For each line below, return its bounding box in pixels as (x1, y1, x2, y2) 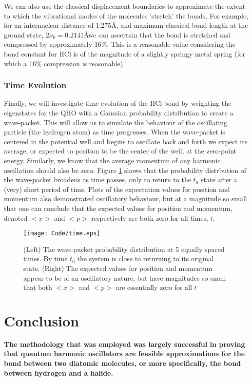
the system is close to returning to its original (77, 253, 213, 264)
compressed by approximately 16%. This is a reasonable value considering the (4, 39, 236, 49)
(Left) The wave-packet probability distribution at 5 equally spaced (23, 244, 225, 254)
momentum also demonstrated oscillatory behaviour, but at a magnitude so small (4, 193, 247, 204)
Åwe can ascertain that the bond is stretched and (83, 29, 231, 39)
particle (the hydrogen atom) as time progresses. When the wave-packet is (4, 127, 225, 137)
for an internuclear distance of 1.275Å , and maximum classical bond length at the (4, 20, 248, 30)
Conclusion (4, 310, 79, 330)
